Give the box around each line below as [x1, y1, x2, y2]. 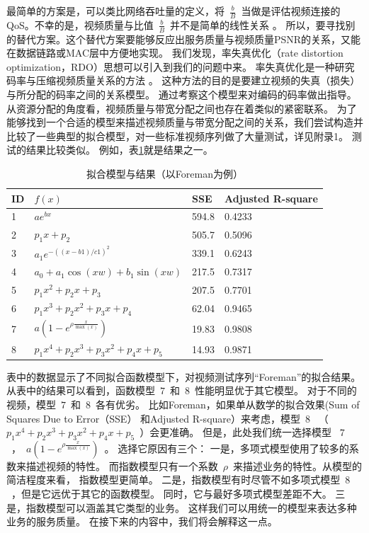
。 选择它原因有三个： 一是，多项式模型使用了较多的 [104, 440, 349, 455]
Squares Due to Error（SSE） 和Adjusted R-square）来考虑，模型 [6, 411, 301, 425]
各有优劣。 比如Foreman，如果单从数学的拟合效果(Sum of [95, 396, 360, 411]
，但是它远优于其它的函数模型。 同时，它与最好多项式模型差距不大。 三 [11, 486, 346, 501]
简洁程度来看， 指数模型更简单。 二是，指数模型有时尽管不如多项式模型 [6, 472, 341, 487]
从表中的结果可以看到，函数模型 [6, 383, 155, 398]
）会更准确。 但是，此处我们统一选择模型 [140, 425, 331, 440]
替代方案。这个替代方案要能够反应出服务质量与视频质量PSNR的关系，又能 [16, 31, 361, 46]
